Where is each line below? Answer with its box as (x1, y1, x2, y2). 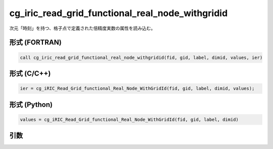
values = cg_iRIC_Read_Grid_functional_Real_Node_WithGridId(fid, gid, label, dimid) (20, 116, 239, 122)
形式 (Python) (9, 100, 53, 109)
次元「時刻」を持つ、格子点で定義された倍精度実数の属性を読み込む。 (9, 25, 156, 31)
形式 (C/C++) (9, 69, 51, 78)
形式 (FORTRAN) (9, 38, 62, 47)
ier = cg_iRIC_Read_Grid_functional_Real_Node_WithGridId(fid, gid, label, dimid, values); (20, 86, 255, 92)
